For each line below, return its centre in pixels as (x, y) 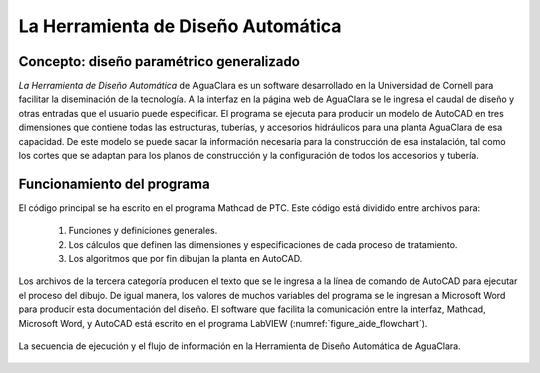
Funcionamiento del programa (114, 183)
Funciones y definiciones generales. (143, 231)
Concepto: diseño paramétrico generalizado (159, 61)
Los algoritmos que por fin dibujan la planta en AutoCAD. (185, 259)
